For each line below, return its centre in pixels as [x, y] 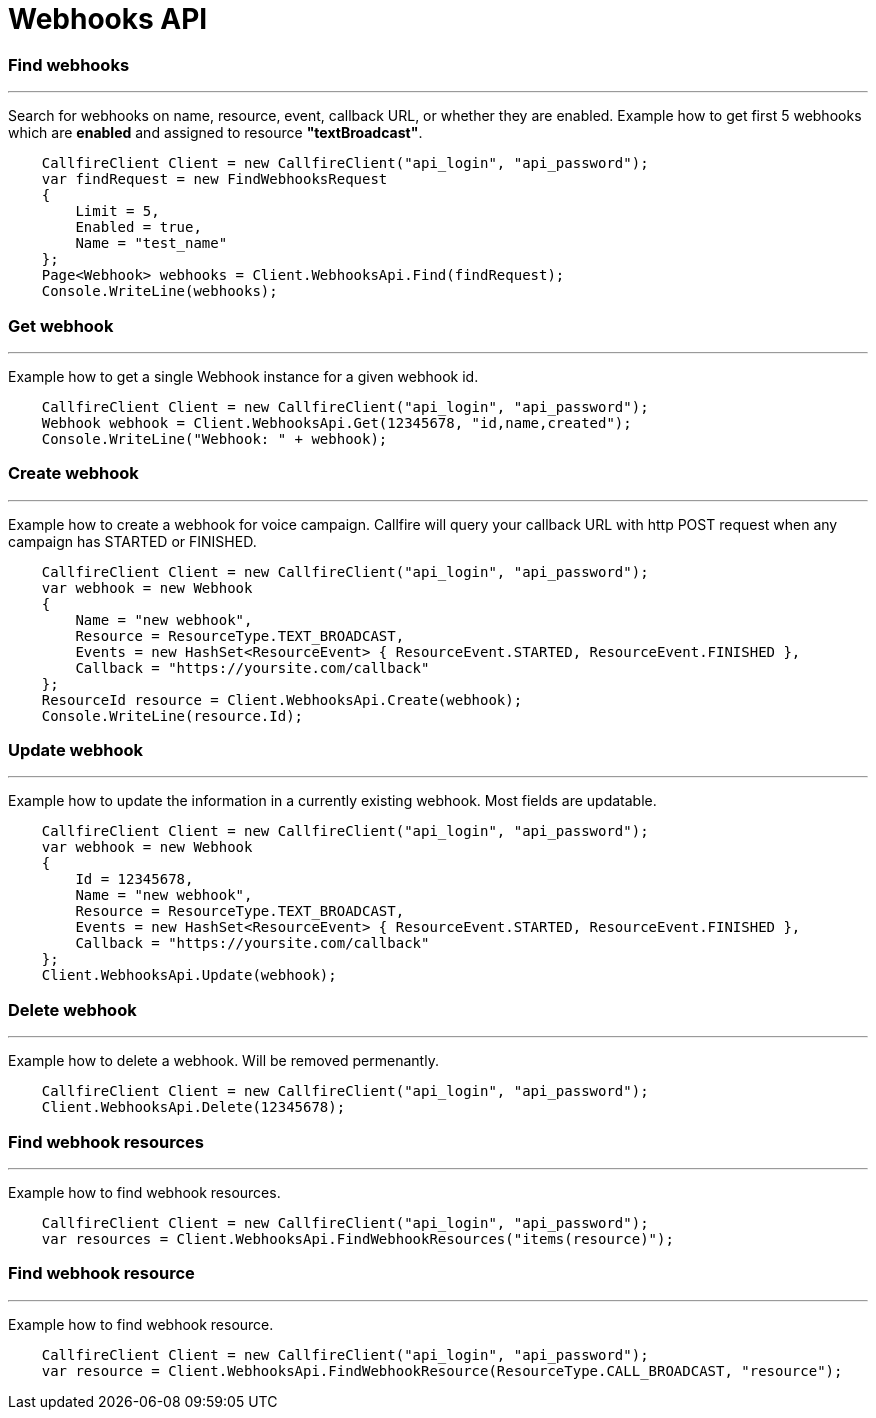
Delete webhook [72, 1009]
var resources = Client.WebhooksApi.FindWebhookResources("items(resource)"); [357, 1238]
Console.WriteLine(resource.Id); [172, 715]
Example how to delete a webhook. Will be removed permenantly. [223, 1061]
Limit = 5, [117, 211]
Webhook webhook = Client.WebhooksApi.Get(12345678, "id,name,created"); [336, 422]
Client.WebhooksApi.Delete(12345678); [193, 1107]
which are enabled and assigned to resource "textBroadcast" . [215, 133]
